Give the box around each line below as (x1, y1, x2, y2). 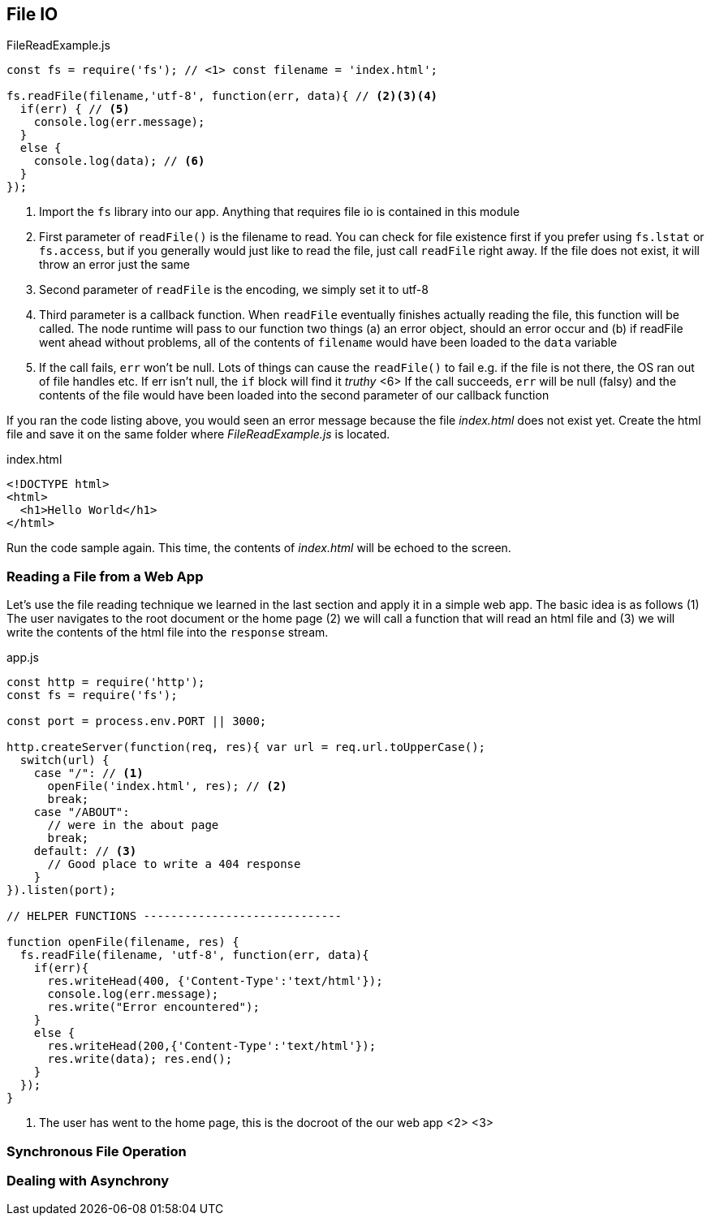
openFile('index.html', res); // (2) (47, 779, 287, 793)
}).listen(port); (6, 883, 116, 897)
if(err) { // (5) (19, 102, 130, 116)
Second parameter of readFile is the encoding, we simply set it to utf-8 (39, 283, 429, 297)
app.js (6, 650, 39, 665)
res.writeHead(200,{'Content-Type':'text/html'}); (47, 1039, 377, 1053)
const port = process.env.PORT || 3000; (6, 715, 267, 728)
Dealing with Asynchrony (6, 1172, 169, 1189)
